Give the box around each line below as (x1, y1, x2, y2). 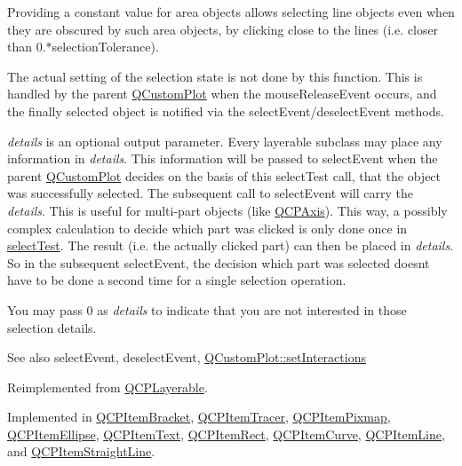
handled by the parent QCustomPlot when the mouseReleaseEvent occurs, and (7, 84, 437, 103)
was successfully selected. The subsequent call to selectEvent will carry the (7, 184, 413, 202)
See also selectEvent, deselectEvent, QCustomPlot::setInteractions (7, 348, 366, 367)
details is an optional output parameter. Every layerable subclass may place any (7, 131, 442, 150)
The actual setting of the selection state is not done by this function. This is (7, 67, 423, 85)
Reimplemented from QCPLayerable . (7, 377, 208, 396)
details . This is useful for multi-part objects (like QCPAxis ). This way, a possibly (7, 201, 448, 219)
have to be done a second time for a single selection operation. (7, 271, 346, 289)
